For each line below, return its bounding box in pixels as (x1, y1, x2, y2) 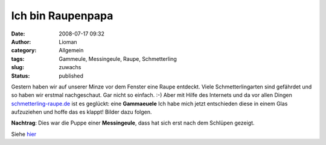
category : (11, 47, 37, 54)
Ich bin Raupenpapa (11, 9, 113, 22)
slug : (11, 64, 24, 71)
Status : (11, 72, 30, 79)
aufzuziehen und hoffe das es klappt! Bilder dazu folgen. (11, 108, 152, 116)
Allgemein (59, 47, 84, 54)
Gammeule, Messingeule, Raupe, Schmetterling (59, 55, 177, 63)
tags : (11, 55, 25, 63)
